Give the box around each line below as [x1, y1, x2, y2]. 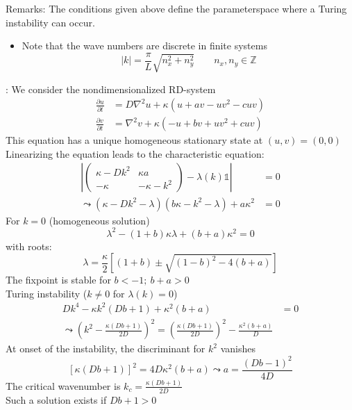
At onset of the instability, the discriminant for [6, 341, 206, 356]
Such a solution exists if [6, 392, 107, 407]
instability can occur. [6, 15, 95, 29]
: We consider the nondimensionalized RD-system [6, 81, 216, 96]
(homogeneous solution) [49, 213, 150, 227]
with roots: [6, 238, 52, 253]
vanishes [220, 341, 255, 356]
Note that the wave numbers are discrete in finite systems [22, 38, 267, 53]
